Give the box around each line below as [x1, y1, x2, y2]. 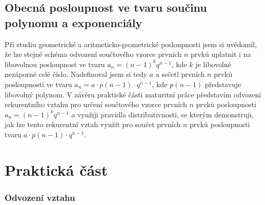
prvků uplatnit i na [190, 49, 251, 59]
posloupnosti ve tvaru [5, 78, 72, 89]
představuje [205, 78, 241, 89]
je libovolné [195, 58, 231, 69]
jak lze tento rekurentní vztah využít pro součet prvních [5, 119, 181, 130]
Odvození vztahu [5, 191, 75, 203]
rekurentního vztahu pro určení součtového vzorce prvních [5, 99, 187, 110]
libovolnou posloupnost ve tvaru [5, 58, 105, 69]
